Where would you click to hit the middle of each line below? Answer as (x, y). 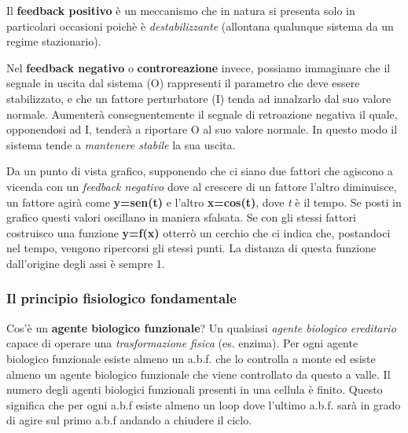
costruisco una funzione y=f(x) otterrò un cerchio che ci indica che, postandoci (198, 232)
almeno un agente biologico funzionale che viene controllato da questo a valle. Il (198, 374)
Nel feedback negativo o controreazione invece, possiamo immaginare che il (198, 67)
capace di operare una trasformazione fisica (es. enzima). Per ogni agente (182, 343)
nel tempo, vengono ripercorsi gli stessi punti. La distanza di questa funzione (191, 248)
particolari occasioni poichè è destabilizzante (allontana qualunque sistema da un (200, 26)
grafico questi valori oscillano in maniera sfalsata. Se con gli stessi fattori (181, 217)
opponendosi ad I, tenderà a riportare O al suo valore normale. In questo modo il (202, 129)
